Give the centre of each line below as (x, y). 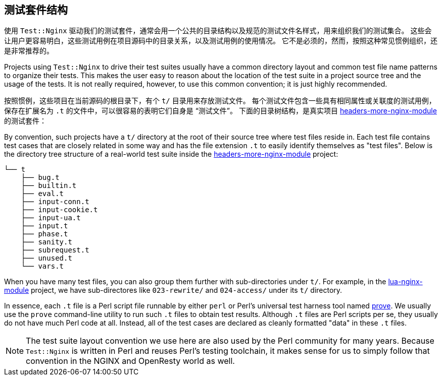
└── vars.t (42, 266)
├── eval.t (42, 194)
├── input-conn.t (55, 202)
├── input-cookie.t (59, 210)
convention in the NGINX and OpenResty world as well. (130, 361)
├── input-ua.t (51, 218)
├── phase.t (44, 234)
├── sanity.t (46, 242)
